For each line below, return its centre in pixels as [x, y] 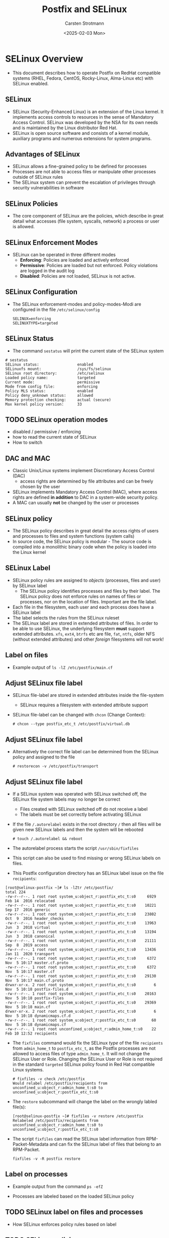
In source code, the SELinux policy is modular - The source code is [82, 541]
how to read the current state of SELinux [54, 437]
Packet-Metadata [30, 1144]
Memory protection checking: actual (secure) [58, 400]
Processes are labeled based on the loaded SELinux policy [73, 1196]
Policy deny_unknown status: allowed [49, 395]
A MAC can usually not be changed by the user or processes [76, 503]
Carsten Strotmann [84, 23]
